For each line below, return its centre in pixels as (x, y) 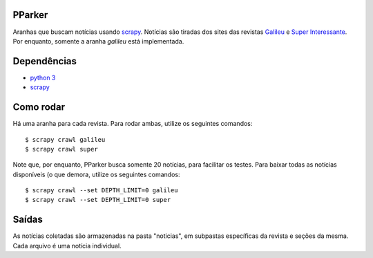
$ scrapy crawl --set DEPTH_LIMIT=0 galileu (102, 191)
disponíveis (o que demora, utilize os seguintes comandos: (96, 174)
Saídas (28, 220)
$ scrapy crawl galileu (65, 139)
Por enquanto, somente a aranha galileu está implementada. (98, 41)
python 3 (43, 77)
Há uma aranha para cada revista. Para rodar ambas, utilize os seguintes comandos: (133, 124)
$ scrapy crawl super (61, 149)
